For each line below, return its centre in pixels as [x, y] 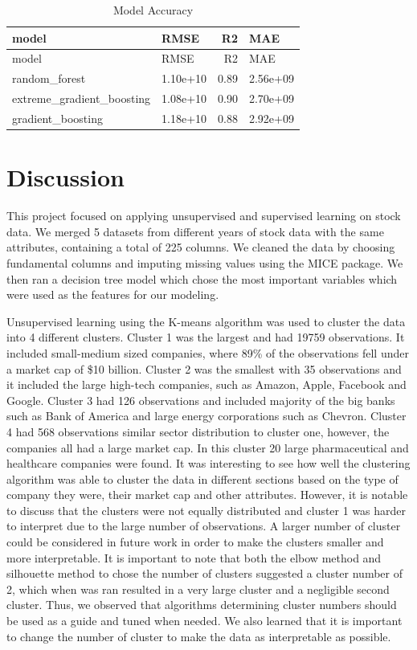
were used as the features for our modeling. [113, 294]
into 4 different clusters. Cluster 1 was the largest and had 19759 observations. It [206, 337]
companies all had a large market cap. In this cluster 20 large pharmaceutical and [208, 447]
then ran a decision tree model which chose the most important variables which [202, 278]
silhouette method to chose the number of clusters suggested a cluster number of [204, 573]
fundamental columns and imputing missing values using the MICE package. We [205, 262]
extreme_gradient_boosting [82, 98]
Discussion [65, 177]
